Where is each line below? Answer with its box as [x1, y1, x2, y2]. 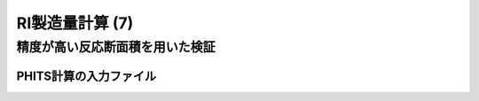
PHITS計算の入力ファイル [16, 68, 157, 83]
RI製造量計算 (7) [16, 13, 134, 33]
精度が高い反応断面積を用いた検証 [16, 39, 216, 55]
